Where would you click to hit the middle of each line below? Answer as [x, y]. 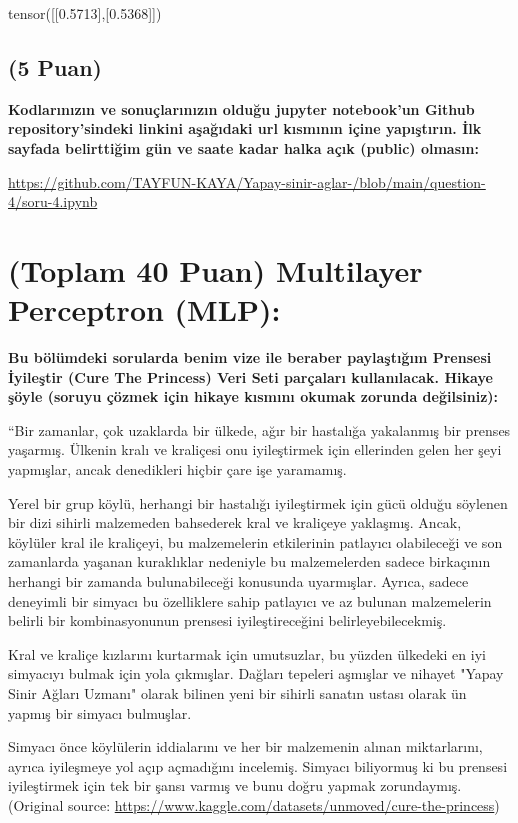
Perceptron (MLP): [144, 309]
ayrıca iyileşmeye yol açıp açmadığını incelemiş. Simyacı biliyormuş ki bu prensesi [258, 765]
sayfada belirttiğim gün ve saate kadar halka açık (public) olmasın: [243, 147]
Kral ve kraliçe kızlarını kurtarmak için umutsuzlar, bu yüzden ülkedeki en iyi [247, 653]
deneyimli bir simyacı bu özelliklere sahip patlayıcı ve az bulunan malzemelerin [250, 600]
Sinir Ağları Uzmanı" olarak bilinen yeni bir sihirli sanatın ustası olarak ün [237, 692]
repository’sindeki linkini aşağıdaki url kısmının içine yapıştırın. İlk [245, 128]
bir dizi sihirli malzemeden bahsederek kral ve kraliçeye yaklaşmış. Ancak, [235, 522]
